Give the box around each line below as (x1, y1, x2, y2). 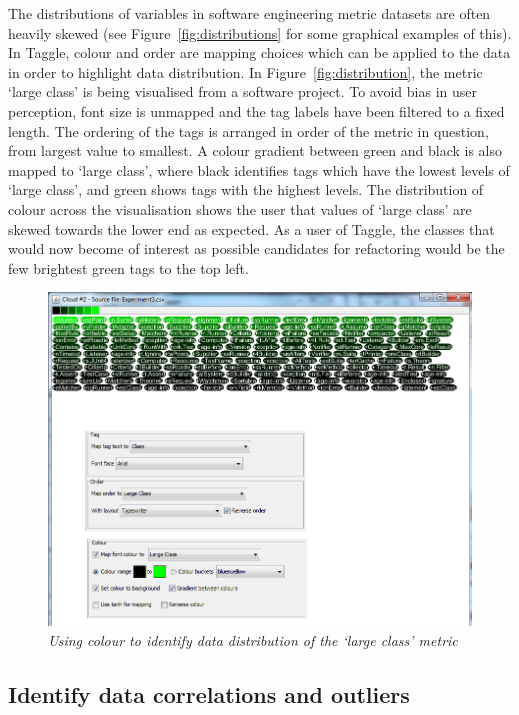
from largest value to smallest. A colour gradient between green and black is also (8, 140, 503, 161)
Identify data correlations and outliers (8, 678, 410, 709)
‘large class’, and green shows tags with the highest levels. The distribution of (8, 179, 484, 200)
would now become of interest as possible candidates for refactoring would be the (8, 238, 505, 259)
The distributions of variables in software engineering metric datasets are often (8, 3, 491, 23)
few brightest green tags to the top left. (8, 257, 249, 278)
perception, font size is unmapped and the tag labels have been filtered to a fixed (8, 100, 505, 121)
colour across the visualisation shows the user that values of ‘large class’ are (8, 198, 472, 219)
